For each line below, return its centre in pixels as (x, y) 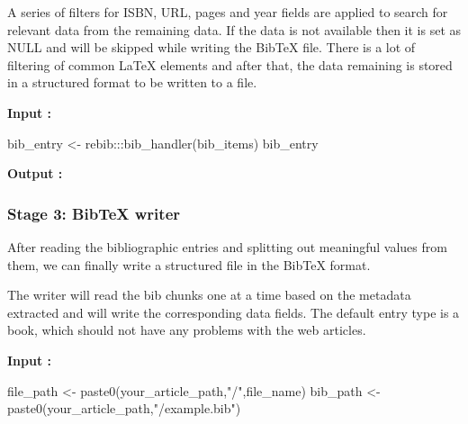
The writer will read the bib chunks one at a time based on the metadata (209, 295)
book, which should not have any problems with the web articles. (187, 330)
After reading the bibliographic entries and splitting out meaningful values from (227, 246)
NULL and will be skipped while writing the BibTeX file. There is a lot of (211, 47)
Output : (35, 173)
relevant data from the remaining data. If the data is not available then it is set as (234, 29)
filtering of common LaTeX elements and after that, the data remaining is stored (230, 64)
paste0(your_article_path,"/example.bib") (124, 408)
